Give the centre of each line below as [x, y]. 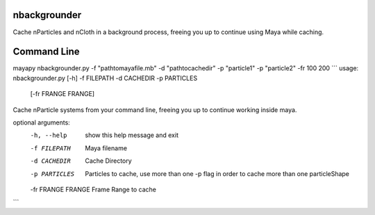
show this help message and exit [132, 135]
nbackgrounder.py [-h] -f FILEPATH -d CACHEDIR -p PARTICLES [105, 78]
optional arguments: [42, 122]
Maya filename [106, 148]
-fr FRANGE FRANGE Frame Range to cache [93, 189]
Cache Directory [108, 161]
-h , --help [49, 135]
